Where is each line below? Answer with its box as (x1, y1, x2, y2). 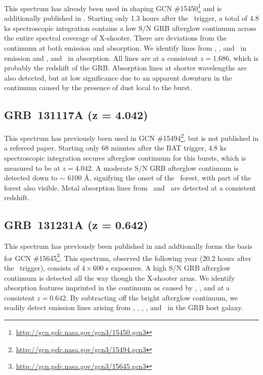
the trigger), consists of (4, 262, 79, 273)
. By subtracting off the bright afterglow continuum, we (66, 292, 238, 303)
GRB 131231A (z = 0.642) (4, 217, 148, 233)
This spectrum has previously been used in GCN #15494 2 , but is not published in (4, 131, 259, 143)
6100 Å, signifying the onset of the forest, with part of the (67, 172, 251, 183)
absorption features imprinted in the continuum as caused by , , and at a (4, 282, 230, 293)
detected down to (4, 172, 58, 183)
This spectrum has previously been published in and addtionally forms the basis (4, 241, 252, 251)
